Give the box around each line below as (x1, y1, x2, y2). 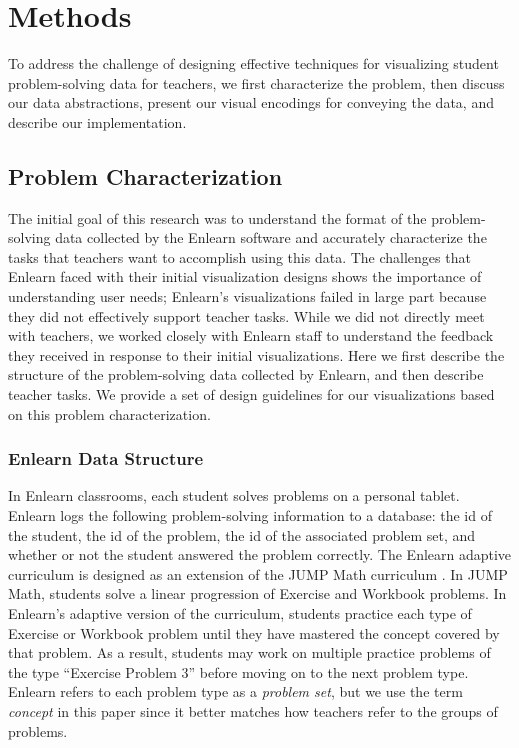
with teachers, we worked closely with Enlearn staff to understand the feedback (8, 325, 494, 346)
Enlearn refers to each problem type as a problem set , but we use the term (8, 681, 463, 702)
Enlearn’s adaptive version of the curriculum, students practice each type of (8, 603, 472, 624)
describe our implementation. (8, 111, 187, 132)
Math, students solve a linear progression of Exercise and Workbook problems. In (8, 583, 507, 604)
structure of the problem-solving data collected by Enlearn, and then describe (8, 364, 484, 385)
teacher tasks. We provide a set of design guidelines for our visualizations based (8, 384, 495, 405)
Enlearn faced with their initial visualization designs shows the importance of (8, 266, 482, 287)
